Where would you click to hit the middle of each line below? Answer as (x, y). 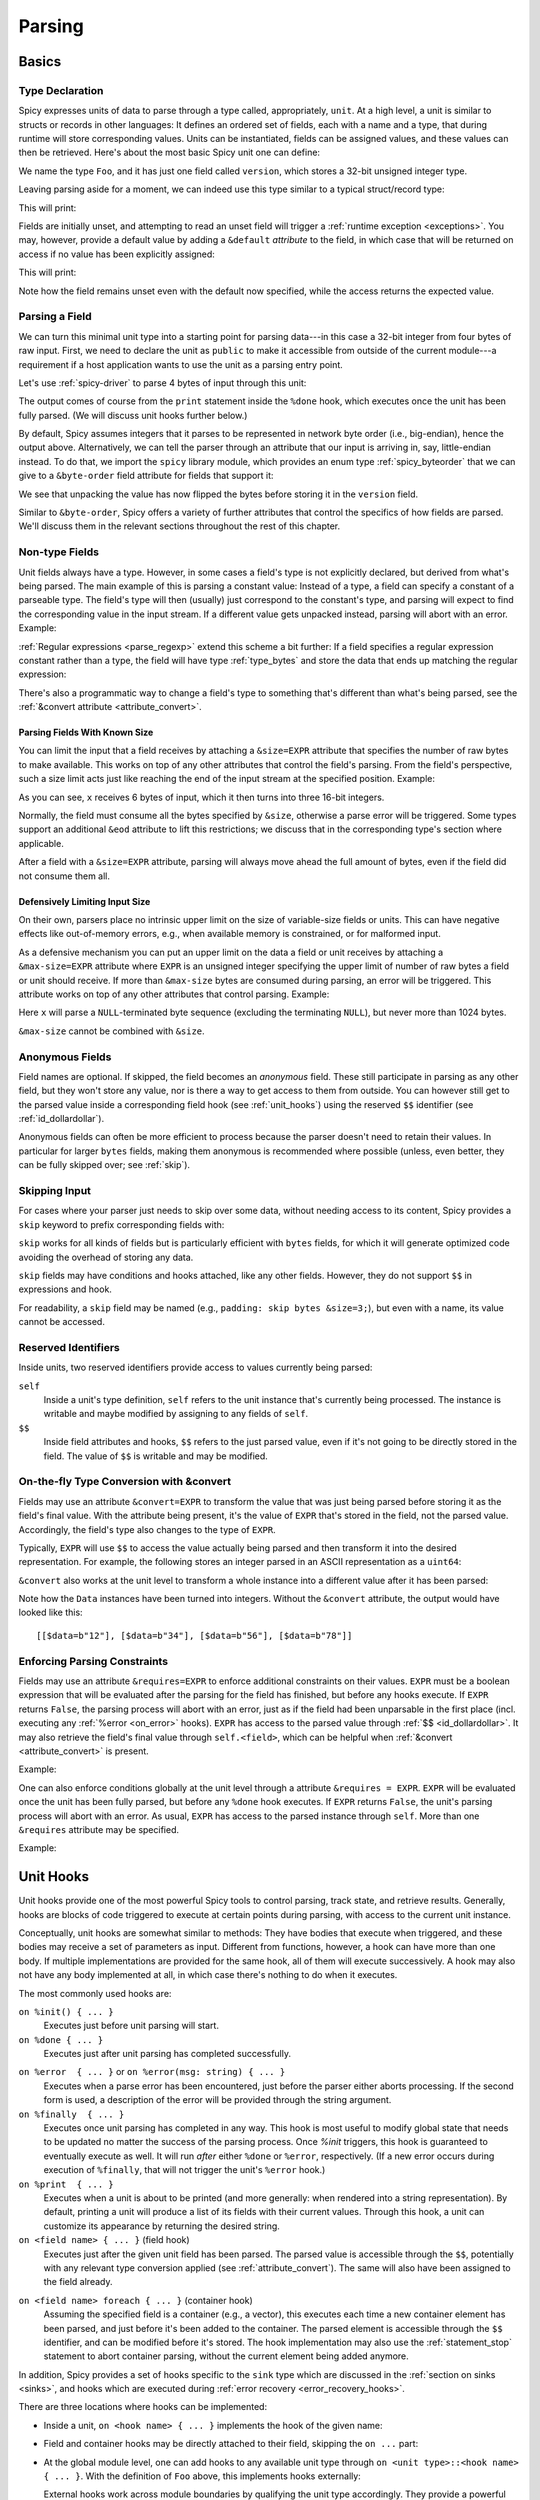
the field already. (78, 2282)
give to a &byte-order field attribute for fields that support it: (146, 476)
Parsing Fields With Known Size (86, 732)
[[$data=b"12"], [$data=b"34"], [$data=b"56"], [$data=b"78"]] (194, 1635)
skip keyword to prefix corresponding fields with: (121, 1224)
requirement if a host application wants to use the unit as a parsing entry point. (181, 364)
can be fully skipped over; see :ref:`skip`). (104, 1165)
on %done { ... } (61, 2039)
